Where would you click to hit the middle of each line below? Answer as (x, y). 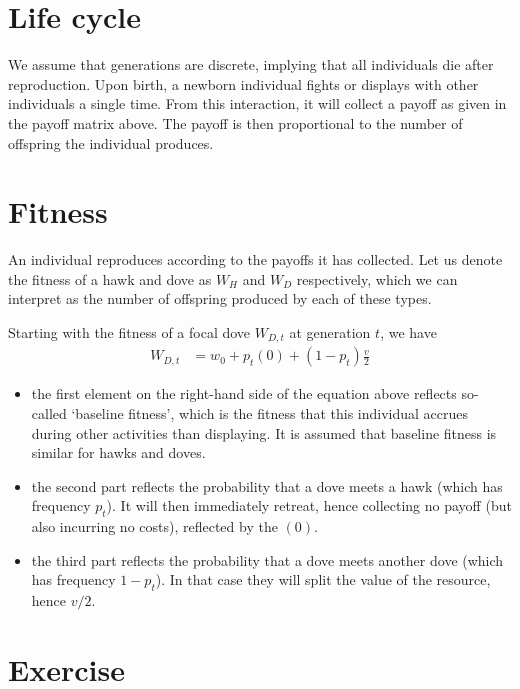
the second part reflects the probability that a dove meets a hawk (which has (267, 485)
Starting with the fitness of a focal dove (129, 332)
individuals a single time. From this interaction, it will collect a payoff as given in (257, 103)
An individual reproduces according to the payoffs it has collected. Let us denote (255, 259)
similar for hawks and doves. (118, 452)
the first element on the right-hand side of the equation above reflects (244, 393)
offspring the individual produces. (111, 142)
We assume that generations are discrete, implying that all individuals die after (251, 64)
